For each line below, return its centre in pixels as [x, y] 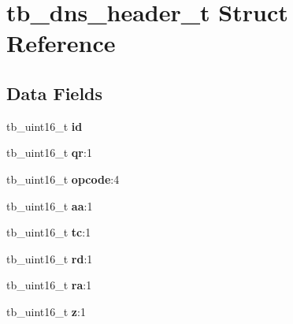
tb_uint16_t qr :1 [49, 153]
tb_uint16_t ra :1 [49, 285]
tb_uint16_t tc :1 [49, 232]
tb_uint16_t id [45, 126]
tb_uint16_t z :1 [46, 311]
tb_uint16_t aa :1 [50, 205]
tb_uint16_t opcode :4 [63, 179]
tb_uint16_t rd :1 [50, 258]
